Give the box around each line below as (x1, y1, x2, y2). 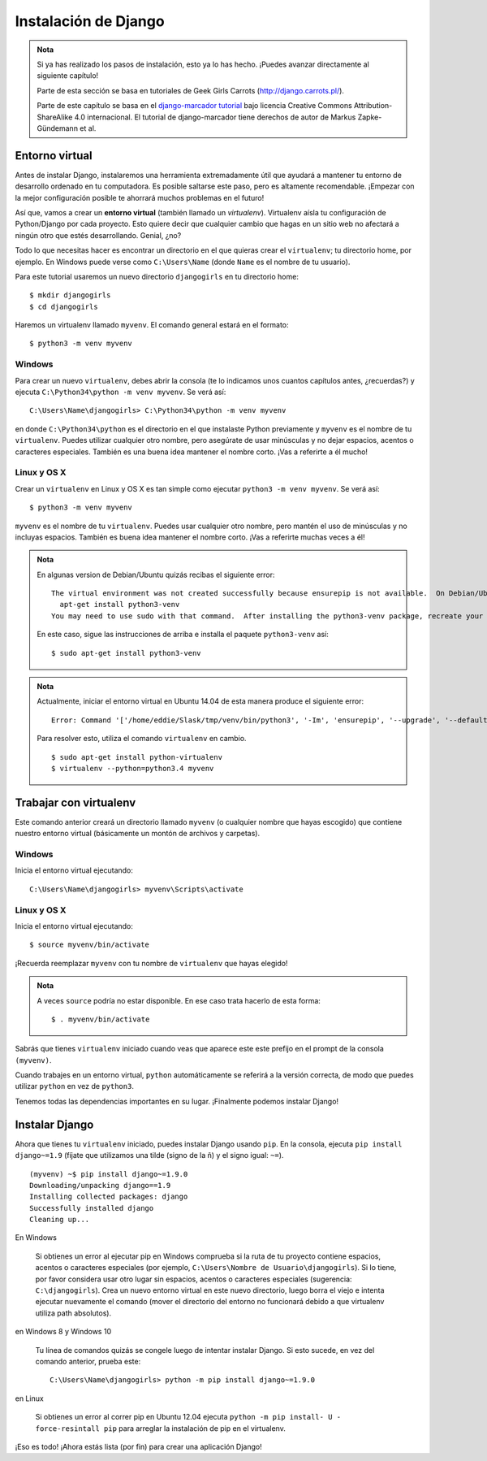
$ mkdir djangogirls (29, 291, 111, 300)
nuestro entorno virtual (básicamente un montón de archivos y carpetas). (15, 829, 260, 839)
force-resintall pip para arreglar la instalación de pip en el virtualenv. (35, 1423, 286, 1433)
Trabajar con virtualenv (15, 796, 136, 809)
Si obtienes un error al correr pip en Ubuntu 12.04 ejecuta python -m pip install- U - (35, 1412, 341, 1422)
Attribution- (353, 101, 393, 111)
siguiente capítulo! (37, 71, 99, 80)
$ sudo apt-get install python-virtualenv (51, 752, 223, 761)
